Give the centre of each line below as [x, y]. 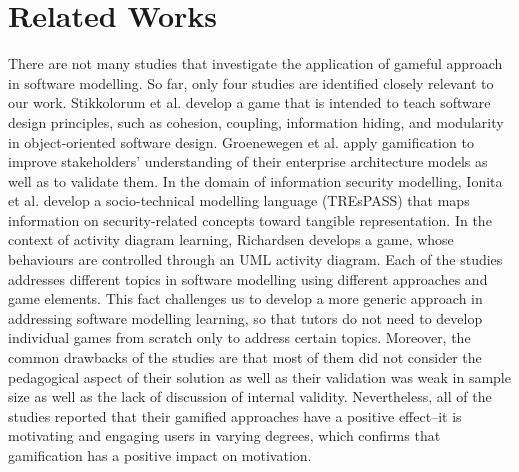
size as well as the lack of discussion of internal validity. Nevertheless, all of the [250, 396]
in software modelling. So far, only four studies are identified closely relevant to [251, 82]
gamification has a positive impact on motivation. [160, 455]
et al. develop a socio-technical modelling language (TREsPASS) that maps [239, 200]
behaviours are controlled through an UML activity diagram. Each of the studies [255, 259]
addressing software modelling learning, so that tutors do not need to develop [245, 317]
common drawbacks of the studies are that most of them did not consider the [245, 357]
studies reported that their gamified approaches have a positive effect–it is [235, 415]
